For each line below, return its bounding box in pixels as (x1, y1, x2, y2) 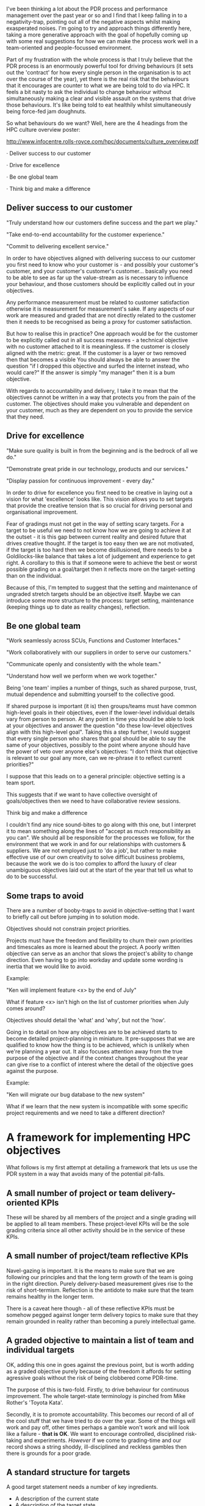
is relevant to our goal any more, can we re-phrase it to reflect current (6, 755, 182, 762)
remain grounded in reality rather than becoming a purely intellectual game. (6, 1318, 196, 1325)
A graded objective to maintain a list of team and (6, 1335, 194, 1346)
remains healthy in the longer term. (6, 1293, 95, 1300)
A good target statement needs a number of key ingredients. (6, 1483, 159, 1491)
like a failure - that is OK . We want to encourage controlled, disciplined (6, 1430, 184, 1437)
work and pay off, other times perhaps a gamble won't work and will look (6, 1424, 190, 1431)
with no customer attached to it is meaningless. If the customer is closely (6, 343, 190, 350)
